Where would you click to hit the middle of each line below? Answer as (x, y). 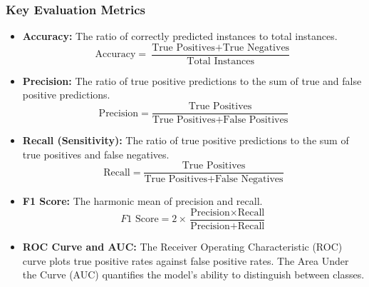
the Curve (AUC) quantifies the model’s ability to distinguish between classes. (193, 275)
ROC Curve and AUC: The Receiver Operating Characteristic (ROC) (182, 247)
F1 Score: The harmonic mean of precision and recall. (142, 201)
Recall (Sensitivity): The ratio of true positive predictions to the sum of (186, 140)
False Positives (256, 120)
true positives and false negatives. (96, 154)
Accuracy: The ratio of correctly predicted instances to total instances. (180, 36)
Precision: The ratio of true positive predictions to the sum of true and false (192, 80)
